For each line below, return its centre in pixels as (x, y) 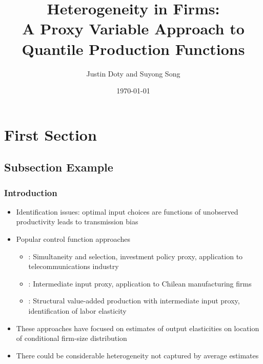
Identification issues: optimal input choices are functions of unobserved (127, 211)
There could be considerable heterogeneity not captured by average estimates (137, 355)
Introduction (31, 192)
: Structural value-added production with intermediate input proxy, (134, 301)
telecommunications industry (74, 266)
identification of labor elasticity (77, 311)
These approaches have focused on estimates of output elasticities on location (138, 328)
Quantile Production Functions (133, 49)
